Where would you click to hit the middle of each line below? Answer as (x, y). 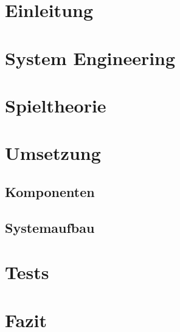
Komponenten (50, 191)
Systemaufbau (50, 227)
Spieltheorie (56, 105)
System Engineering (90, 57)
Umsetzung (53, 153)
